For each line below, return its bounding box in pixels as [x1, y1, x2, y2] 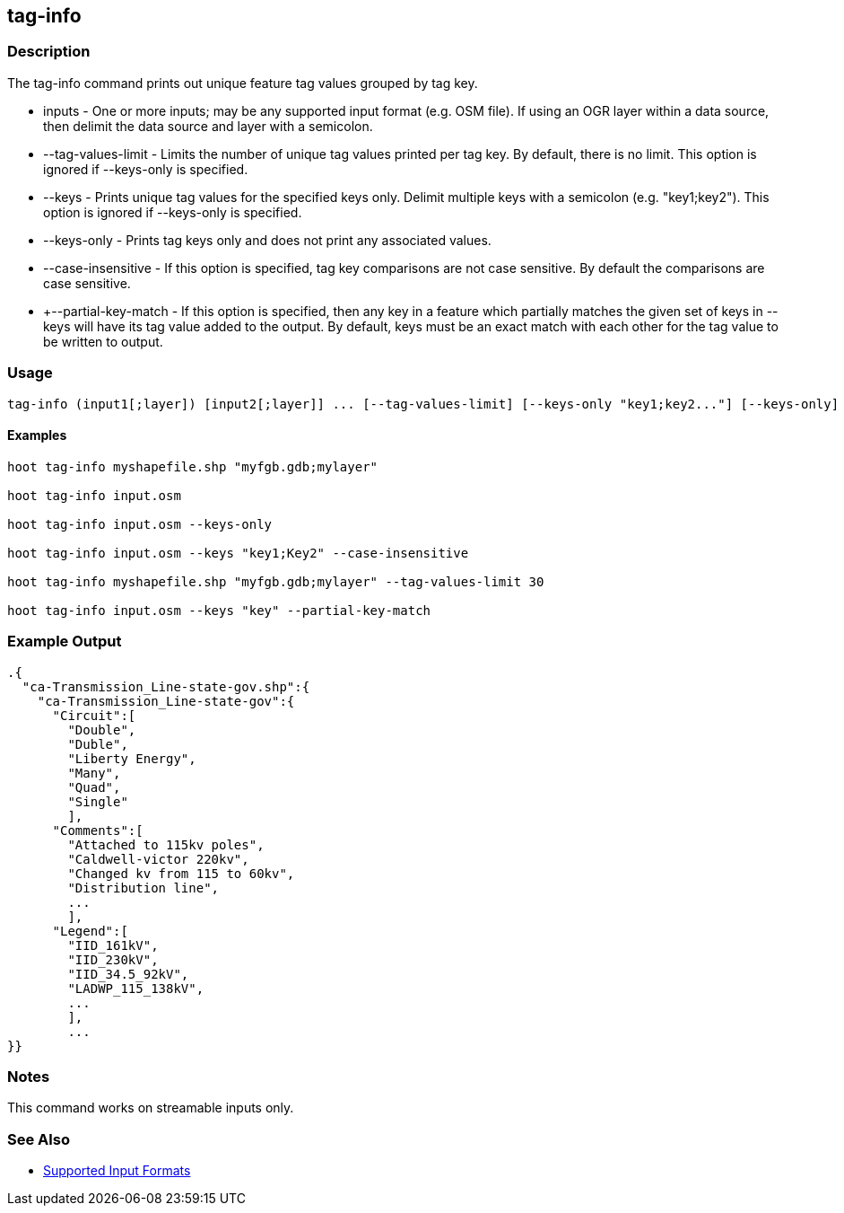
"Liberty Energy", [67, 751, 196, 766]
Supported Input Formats [43, 1163, 191, 1179]
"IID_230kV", [67, 952, 159, 967]
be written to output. [43, 333, 163, 349]
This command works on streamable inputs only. [7, 1100, 294, 1116]
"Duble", [67, 736, 128, 752]
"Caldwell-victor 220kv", [67, 851, 249, 866]
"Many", [67, 765, 121, 780]
